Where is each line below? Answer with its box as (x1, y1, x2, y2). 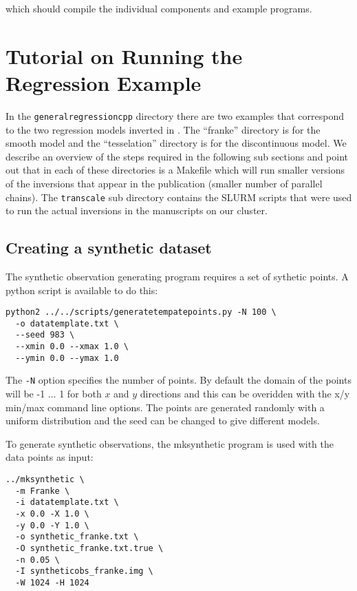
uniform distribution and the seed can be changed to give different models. (6, 413, 320, 428)
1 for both (59, 386, 102, 401)
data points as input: (6, 450, 94, 464)
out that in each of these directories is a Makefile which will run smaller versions (6, 163, 345, 177)
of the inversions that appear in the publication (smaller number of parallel (6, 176, 323, 190)
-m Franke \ (15, 486, 70, 496)
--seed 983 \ (15, 330, 75, 340)
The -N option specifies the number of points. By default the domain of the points (6, 373, 351, 387)
